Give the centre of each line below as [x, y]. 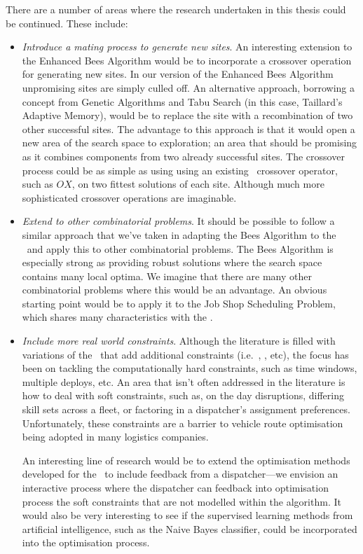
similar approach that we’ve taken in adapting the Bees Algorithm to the [179, 234]
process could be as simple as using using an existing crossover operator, [180, 170]
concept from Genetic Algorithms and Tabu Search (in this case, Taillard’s [182, 101]
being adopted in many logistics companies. [115, 437]
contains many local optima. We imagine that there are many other [167, 276]
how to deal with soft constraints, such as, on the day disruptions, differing [183, 395]
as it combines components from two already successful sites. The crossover [183, 156]
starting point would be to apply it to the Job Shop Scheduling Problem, [179, 303]
